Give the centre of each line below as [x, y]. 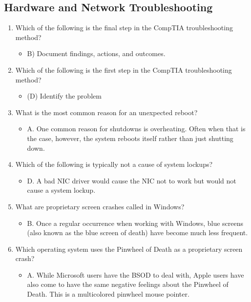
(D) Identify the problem [64, 96]
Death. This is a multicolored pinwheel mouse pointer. [108, 294]
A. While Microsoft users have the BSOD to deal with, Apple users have [136, 274]
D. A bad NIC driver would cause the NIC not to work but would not [132, 180]
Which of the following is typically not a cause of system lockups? [114, 164]
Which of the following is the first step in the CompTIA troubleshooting [124, 70]
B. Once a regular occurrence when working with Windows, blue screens [135, 223]
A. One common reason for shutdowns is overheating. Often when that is [136, 129]
